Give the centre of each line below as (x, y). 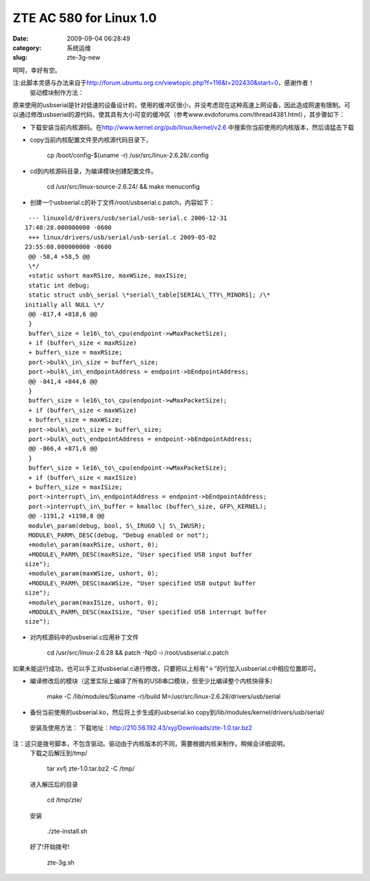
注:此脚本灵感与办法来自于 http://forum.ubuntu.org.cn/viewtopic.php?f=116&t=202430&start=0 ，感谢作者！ (163, 83)
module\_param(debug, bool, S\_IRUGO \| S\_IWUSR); (117, 526)
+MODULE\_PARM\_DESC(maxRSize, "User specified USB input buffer (140, 554)
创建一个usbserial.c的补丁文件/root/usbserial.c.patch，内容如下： (122, 202)
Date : (21, 38)
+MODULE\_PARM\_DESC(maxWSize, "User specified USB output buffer (142, 583)
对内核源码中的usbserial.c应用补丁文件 (84, 637)
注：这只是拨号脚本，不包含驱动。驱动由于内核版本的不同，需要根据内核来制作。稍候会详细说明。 (151, 743)
